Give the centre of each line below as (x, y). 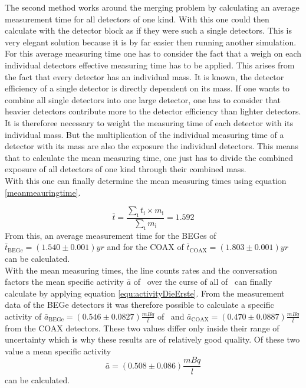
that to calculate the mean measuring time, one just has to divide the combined (149, 157)
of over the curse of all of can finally (203, 282)
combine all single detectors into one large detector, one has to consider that (143, 99)
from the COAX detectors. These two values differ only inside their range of (142, 328)
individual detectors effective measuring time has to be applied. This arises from (150, 65)
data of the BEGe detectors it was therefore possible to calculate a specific (139, 305)
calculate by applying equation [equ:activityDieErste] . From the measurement (145, 293)
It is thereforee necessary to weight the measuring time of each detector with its (149, 122)
